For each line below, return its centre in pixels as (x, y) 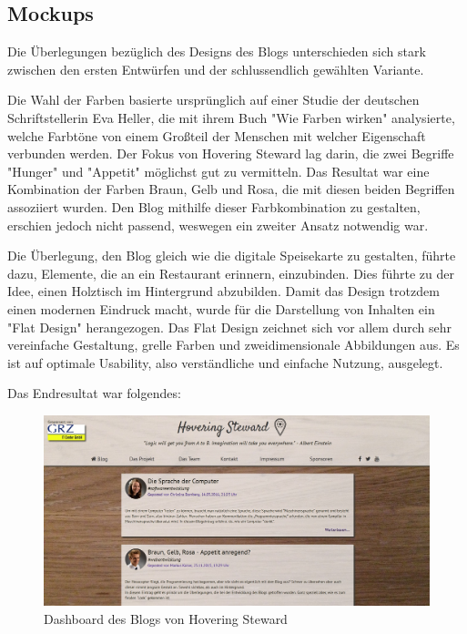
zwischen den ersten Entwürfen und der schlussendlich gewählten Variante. (216, 69)
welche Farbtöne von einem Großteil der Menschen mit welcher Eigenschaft (217, 135)
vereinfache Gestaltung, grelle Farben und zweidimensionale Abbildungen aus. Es (233, 345)
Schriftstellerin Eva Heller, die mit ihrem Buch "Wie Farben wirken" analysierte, (231, 117)
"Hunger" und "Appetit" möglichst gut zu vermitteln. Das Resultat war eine (218, 171)
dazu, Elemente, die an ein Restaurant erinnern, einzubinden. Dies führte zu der (231, 273)
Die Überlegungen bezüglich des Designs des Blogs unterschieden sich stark (217, 51)
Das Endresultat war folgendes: (94, 393)
